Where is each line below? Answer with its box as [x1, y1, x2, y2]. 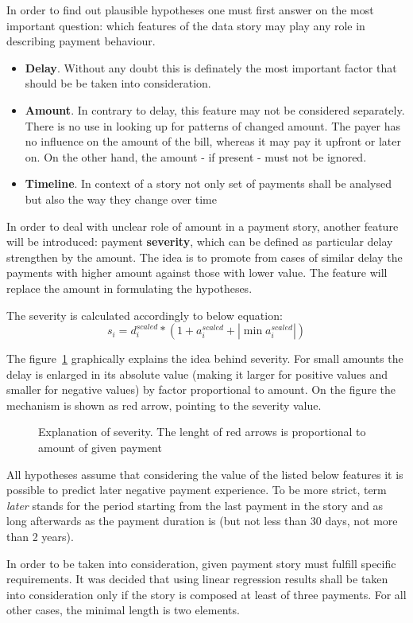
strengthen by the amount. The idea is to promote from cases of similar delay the [6, 248, 403, 265]
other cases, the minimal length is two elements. [6, 602, 240, 618]
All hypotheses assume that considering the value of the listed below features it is [6, 465, 403, 482]
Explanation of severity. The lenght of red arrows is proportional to [38, 423, 366, 440]
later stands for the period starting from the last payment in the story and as [6, 496, 384, 513]
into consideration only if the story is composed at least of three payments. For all [6, 586, 407, 602]
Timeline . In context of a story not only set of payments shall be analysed [25, 175, 392, 192]
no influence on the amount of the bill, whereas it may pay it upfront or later [25, 133, 401, 150]
